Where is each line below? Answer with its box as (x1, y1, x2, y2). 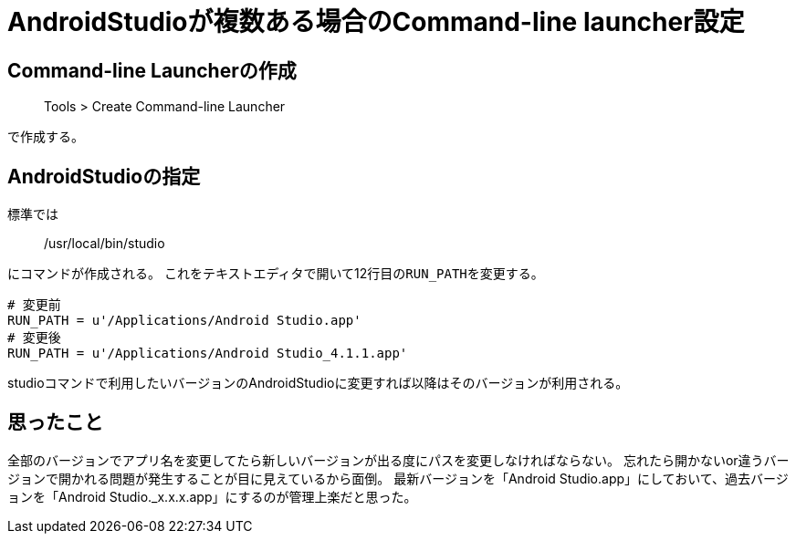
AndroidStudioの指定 (7, 164, 201, 188)
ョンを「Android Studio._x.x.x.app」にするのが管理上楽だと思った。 (7, 488, 417, 505)
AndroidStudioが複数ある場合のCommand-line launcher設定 (7, 6, 745, 37)
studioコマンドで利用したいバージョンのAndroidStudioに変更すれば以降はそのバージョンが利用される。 (7, 375, 629, 391)
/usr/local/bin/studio (44, 235, 165, 252)
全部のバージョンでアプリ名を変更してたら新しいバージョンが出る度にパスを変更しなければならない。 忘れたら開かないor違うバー (7, 452, 790, 468)
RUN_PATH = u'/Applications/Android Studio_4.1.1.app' (7, 346, 408, 361)
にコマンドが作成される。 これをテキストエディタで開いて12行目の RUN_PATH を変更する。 (7, 265, 544, 282)
